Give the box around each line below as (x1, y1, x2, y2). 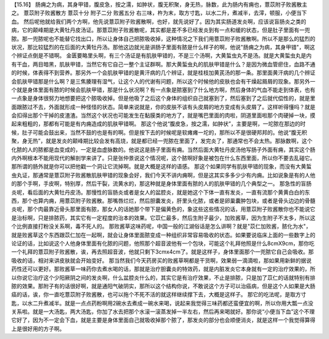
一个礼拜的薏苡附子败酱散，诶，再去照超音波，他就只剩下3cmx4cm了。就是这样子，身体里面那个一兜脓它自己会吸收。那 (11, 248, 314, 255)
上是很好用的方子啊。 (11, 325, 65, 332)
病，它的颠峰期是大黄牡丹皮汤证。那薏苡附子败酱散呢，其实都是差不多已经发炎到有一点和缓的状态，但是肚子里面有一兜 (11, 26, 310, 34)
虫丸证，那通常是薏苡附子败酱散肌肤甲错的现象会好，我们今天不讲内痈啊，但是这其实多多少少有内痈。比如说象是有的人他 (11, 171, 316, 179)
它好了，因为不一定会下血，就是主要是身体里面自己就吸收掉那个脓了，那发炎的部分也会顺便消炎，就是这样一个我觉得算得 (11, 316, 316, 324)
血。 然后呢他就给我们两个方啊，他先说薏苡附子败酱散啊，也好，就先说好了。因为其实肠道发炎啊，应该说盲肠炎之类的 (11, 18, 306, 25)
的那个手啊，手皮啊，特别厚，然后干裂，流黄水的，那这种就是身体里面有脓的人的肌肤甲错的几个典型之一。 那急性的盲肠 (11, 180, 312, 187)
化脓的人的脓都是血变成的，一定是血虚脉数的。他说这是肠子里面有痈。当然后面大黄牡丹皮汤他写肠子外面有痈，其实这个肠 (11, 146, 316, 153)
